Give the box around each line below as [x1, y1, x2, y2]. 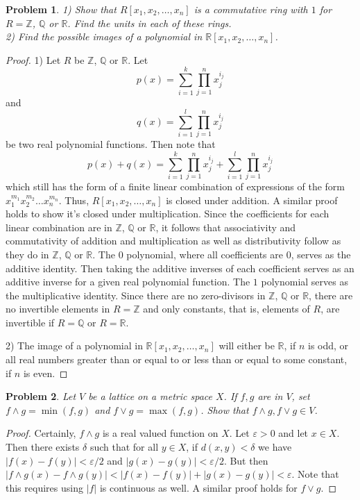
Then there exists [6, 440, 80, 454]
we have [258, 440, 292, 454]
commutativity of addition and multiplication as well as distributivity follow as [6, 233, 341, 248]
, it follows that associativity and [155, 219, 296, 234]
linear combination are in [6, 219, 112, 234]
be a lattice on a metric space [88, 389, 212, 403]
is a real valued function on [102, 426, 218, 440]
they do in [6, 247, 49, 261]
